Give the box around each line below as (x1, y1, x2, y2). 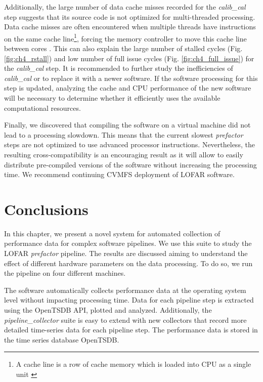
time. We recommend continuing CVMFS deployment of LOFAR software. (4, 169, 235, 180)
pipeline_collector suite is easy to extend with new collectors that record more (4, 314, 247, 325)
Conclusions (4, 198, 89, 219)
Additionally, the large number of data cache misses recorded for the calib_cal (4, 2, 246, 12)
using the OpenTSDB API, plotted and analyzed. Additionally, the (4, 305, 212, 315)
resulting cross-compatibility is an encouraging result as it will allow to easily (4, 149, 243, 159)
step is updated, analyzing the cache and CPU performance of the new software (4, 82, 251, 93)
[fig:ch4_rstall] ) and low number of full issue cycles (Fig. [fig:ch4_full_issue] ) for (4, 53, 254, 63)
